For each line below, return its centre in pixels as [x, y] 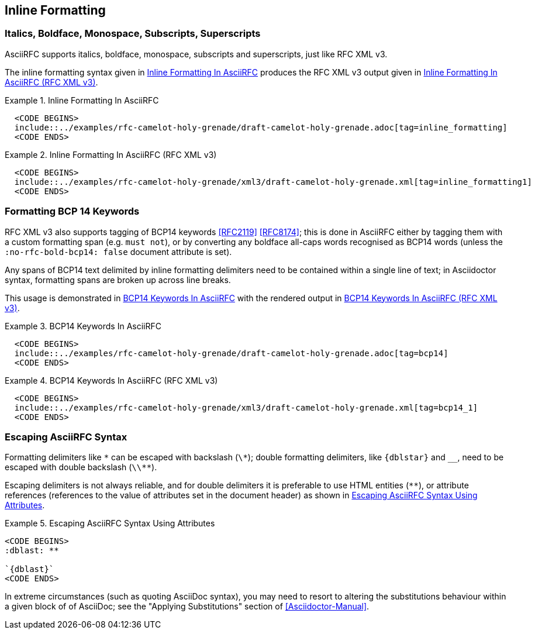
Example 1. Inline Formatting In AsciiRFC [82, 100]
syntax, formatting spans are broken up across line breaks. [118, 280]
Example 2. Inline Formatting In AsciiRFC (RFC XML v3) [111, 154]
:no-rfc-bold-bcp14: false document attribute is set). [118, 251]
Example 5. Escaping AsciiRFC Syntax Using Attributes [110, 523]
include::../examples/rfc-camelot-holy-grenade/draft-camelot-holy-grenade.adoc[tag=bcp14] [231, 353]
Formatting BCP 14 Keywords [72, 211]
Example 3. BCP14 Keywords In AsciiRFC [83, 326]
